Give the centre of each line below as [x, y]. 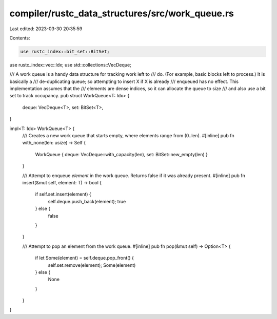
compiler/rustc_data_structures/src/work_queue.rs [122, 13]
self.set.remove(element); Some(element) [92, 265]
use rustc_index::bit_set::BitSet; [65, 51]
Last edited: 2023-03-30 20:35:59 [46, 29]
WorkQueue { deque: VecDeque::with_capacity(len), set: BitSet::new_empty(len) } [121, 154]
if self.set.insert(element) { [63, 194]
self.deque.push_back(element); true [87, 201]
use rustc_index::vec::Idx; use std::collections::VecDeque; [71, 65]
